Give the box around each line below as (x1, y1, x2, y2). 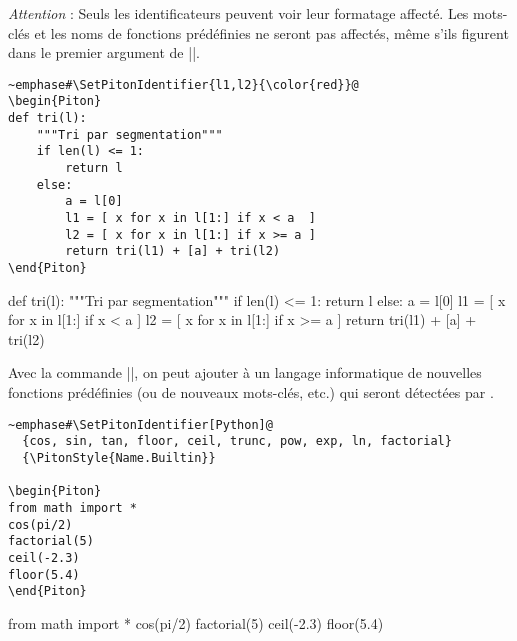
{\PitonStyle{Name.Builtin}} (22, 450, 216, 465)
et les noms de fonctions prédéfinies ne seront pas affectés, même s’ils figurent (34, 22, 509, 43)
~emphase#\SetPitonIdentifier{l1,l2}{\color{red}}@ (8, 77, 359, 92)
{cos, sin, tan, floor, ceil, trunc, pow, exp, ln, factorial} (22, 434, 452, 449)
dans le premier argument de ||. (8, 42, 200, 63)
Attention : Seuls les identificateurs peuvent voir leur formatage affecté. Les (8, 3, 469, 23)
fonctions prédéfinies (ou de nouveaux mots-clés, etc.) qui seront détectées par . (8, 382, 494, 403)
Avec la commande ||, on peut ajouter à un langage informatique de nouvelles (8, 362, 482, 383)
